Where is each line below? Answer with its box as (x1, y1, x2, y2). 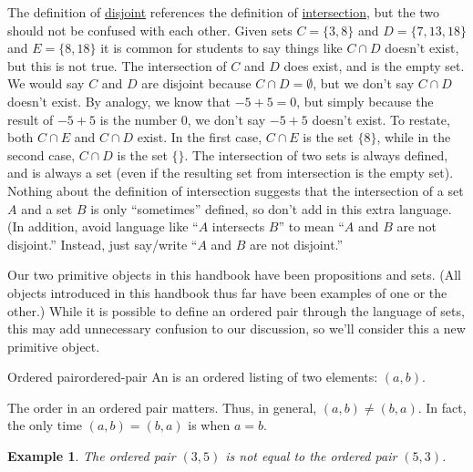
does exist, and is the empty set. (283, 56, 465, 75)
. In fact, (417, 397, 467, 416)
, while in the (376, 128, 451, 147)
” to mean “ (278, 217, 344, 236)
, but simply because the (296, 91, 434, 110)
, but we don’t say (313, 74, 415, 93)
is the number (99, 109, 178, 128)
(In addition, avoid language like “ (7, 217, 199, 236)
